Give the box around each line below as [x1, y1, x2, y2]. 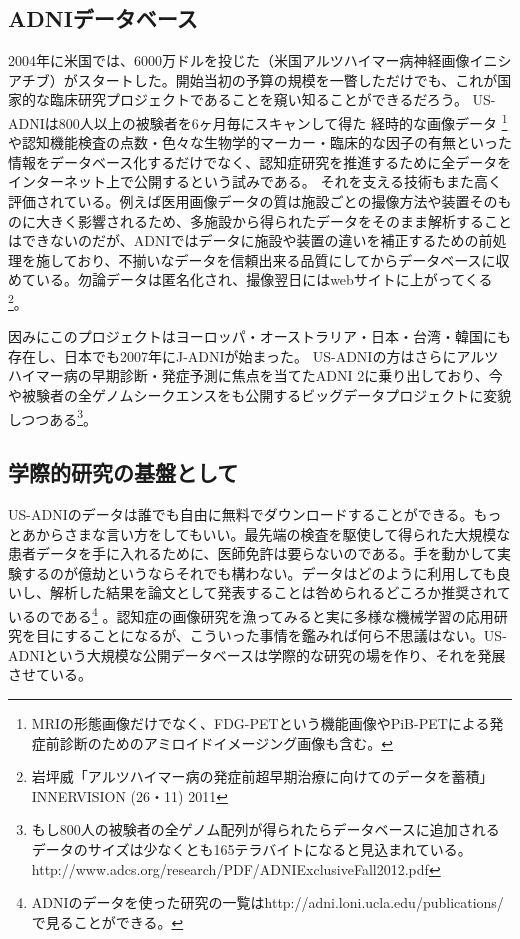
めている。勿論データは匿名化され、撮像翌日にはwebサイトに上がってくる [8, 269, 493, 290]
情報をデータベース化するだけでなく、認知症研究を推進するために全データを [8, 151, 512, 172]
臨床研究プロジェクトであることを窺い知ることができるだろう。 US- [49, 89, 496, 110]
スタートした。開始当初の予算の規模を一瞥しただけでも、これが [77, 69, 498, 90]
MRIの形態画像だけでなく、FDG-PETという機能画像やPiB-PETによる [31, 713, 490, 734]
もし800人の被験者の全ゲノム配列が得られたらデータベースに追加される [31, 819, 500, 840]
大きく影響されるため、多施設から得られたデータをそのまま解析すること [35, 210, 512, 231]
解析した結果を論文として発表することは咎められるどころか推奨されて [49, 582, 511, 603]
